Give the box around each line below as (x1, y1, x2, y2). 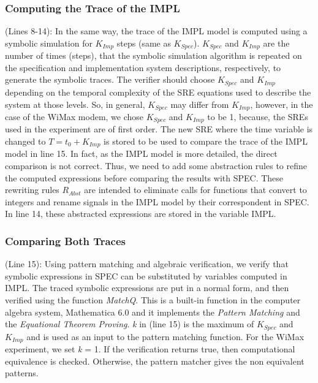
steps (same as (116, 36, 171, 49)
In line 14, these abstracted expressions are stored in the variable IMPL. (5, 207, 276, 220)
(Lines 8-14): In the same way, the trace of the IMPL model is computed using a (5, 25, 308, 37)
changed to (5, 135, 46, 147)
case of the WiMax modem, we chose (5, 110, 144, 123)
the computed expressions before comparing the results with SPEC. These (5, 171, 284, 184)
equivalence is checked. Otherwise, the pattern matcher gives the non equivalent (5, 354, 305, 367)
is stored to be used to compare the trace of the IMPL (104, 135, 308, 147)
